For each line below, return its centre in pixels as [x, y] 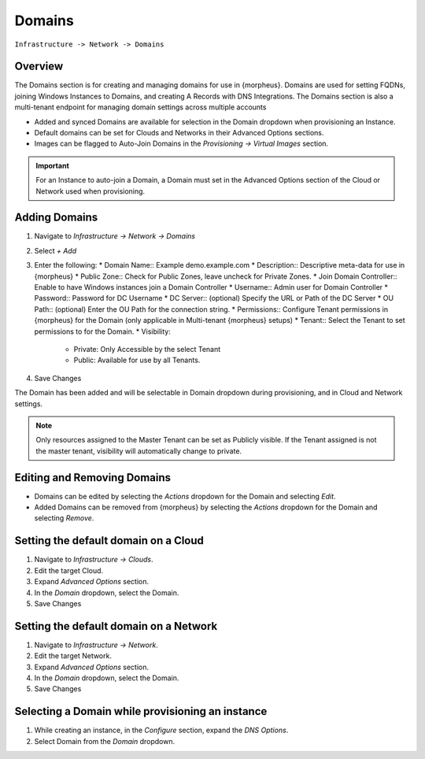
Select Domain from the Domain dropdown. [105, 741]
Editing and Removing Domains [93, 478]
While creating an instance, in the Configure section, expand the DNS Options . [161, 730]
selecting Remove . [64, 518]
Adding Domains [56, 218]
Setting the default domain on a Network [116, 626]
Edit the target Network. [73, 656]
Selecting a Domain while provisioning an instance [141, 711]
